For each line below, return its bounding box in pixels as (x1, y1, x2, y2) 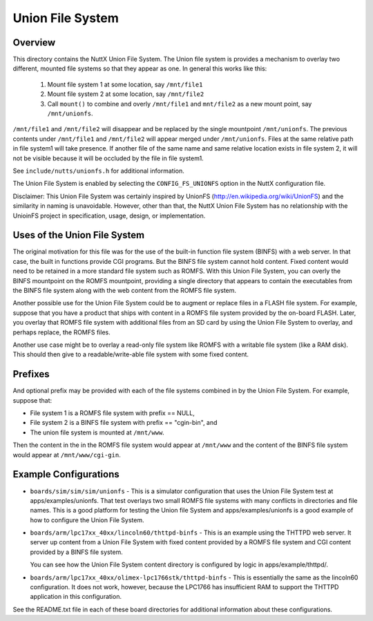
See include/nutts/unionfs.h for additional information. (12, 166, 184, 175)
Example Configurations (12, 468, 120, 480)
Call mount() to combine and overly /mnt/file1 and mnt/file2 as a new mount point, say (47, 99, 312, 108)
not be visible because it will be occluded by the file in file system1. (12, 154, 204, 162)
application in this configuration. (30, 593, 122, 601)
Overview (12, 37, 56, 48)
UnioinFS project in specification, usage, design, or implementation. (12, 211, 206, 220)
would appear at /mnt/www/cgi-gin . (12, 450, 121, 459)
